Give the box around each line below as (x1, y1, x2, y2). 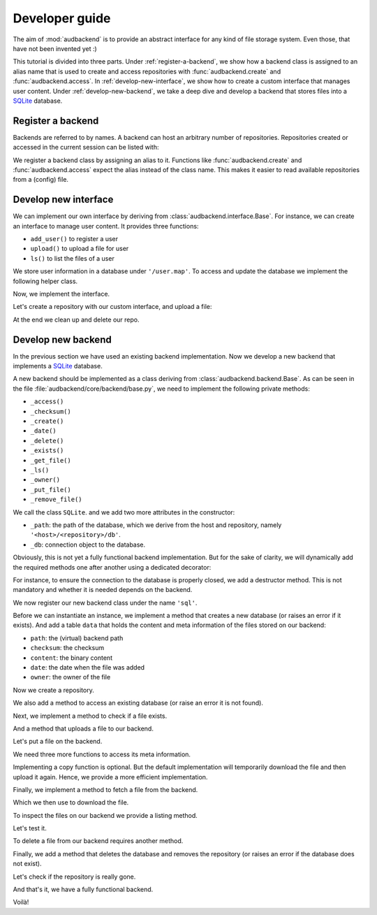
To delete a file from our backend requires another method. (13, 837, 184, 845)
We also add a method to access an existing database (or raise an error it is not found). (13, 699, 263, 707)
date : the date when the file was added (30, 663, 145, 672)
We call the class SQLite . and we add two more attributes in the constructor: (13, 507, 235, 517)
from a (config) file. (13, 175, 69, 184)
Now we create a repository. (13, 686, 94, 694)
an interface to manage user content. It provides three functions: (13, 222, 199, 230)
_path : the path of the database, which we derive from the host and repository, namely (30, 521, 282, 529)
